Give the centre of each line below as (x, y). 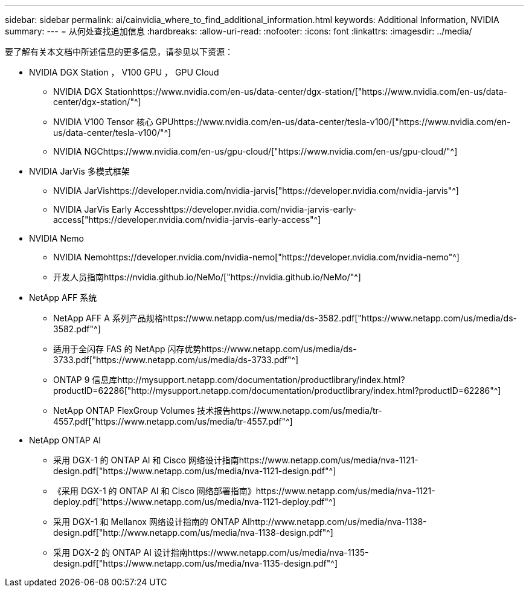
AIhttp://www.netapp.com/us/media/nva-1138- (334, 522)
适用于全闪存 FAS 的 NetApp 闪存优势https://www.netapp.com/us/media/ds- (205, 349)
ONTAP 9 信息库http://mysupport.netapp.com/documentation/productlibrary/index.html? (229, 380)
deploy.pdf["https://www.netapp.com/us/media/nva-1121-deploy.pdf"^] (194, 502)
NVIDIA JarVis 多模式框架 (79, 171)
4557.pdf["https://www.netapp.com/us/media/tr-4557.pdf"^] (173, 421)
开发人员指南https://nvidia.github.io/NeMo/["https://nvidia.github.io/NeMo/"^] (207, 277)
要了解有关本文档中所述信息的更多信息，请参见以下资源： (119, 52)
